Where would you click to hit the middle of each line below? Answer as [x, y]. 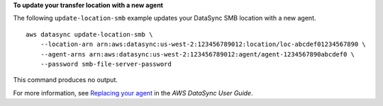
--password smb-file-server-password [106, 64]
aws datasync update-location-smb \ [89, 34]
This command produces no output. [66, 80]
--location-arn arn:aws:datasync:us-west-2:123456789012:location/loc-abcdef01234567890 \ [203, 45]
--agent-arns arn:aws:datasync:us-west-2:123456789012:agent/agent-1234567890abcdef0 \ [197, 54]
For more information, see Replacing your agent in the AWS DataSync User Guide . [133, 93]
